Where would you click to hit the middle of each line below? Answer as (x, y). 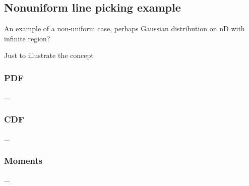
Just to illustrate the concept (49, 55)
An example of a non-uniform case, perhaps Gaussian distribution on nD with (125, 28)
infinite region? (27, 38)
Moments (23, 160)
